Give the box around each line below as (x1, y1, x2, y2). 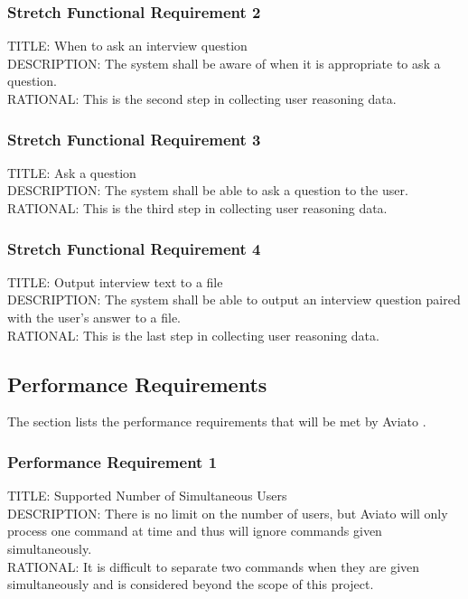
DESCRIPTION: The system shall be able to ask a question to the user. (7, 181, 408, 200)
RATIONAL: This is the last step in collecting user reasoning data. (7, 325, 379, 344)
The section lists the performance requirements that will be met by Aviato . (7, 412, 426, 431)
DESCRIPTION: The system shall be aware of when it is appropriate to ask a (7, 53, 441, 72)
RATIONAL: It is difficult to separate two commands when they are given (7, 557, 420, 576)
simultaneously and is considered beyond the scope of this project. (7, 575, 374, 594)
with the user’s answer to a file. (7, 308, 182, 326)
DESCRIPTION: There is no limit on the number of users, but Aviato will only (7, 503, 448, 522)
